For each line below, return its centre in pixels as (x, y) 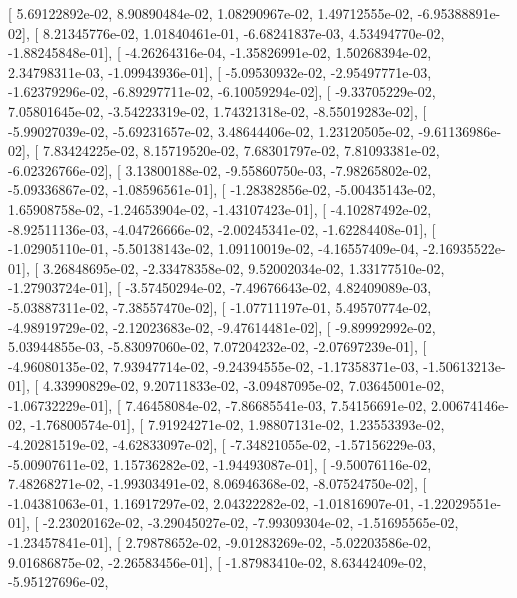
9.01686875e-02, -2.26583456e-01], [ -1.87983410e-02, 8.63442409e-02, (217, 561)
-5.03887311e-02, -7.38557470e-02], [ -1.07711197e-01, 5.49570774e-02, (220, 306)
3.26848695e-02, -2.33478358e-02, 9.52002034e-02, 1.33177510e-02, (243, 267)
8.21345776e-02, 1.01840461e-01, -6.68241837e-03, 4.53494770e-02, (243, 32)
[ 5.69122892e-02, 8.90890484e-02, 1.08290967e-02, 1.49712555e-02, (211, 13)
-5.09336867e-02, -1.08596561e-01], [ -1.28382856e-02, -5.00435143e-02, (222, 189)
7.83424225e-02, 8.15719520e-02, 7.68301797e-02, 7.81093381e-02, (241, 150)
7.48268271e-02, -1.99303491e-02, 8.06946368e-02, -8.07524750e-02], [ (217, 483)
